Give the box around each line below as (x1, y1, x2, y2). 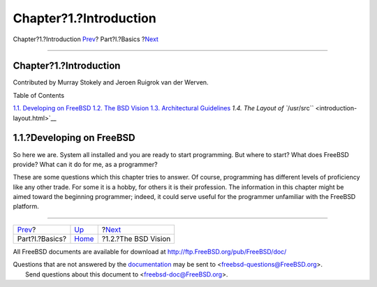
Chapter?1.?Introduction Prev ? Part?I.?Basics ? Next (13, 35, 158, 43)
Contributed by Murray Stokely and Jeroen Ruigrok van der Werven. (13, 78, 209, 87)
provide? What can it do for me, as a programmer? (13, 160, 158, 168)
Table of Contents (13, 91, 65, 99)
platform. (13, 203, 40, 211)
